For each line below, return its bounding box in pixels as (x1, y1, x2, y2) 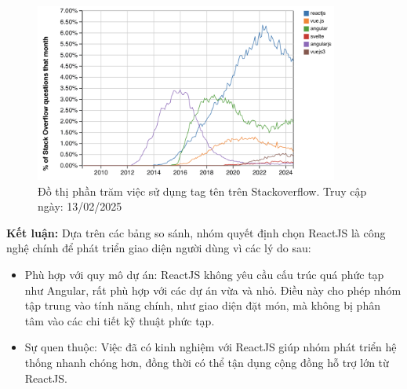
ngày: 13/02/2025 (38, 198, 122, 215)
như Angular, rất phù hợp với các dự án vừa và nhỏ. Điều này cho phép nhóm (24, 281, 402, 298)
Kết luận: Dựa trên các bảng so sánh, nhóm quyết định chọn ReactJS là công (6, 224, 386, 240)
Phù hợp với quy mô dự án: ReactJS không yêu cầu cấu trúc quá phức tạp (24, 266, 384, 283)
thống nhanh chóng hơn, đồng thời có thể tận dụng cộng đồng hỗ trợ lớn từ (24, 354, 389, 371)
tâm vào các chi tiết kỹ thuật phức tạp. (24, 312, 215, 328)
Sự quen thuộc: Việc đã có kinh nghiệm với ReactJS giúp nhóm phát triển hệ (24, 339, 397, 355)
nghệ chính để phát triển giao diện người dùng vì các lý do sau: (6, 240, 311, 256)
